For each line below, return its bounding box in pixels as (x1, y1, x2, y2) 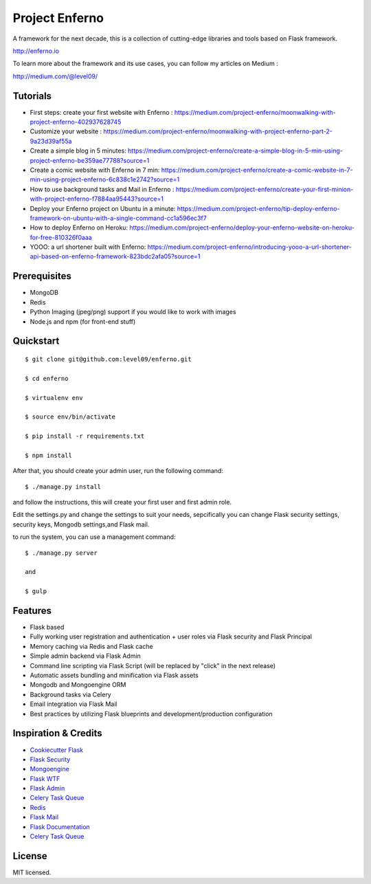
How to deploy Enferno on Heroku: (30, 223, 128, 232)
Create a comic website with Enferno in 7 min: (30, 166, 160, 174)
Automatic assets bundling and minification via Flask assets (30, 671, 199, 680)
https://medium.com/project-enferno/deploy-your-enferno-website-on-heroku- (129, 223, 355, 232)
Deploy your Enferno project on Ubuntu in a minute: (30, 204, 176, 212)
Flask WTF (30, 774, 60, 783)
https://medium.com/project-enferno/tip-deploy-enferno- (177, 204, 340, 212)
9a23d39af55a (30, 137, 72, 145)
